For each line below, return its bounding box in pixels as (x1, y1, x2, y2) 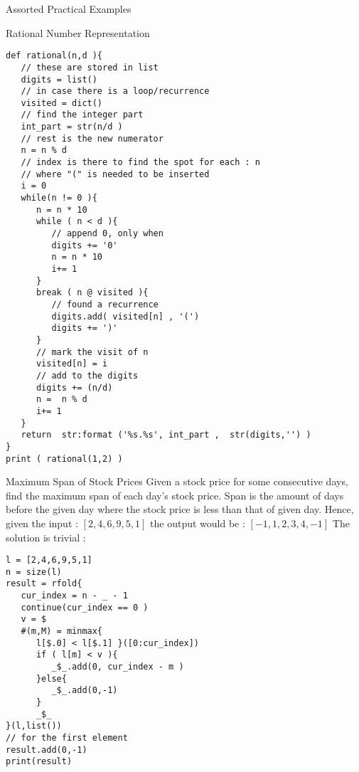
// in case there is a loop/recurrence (21, 86, 210, 97)
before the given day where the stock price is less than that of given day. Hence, (6, 502, 354, 517)
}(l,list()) (6, 721, 62, 731)
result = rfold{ (6, 578, 82, 589)
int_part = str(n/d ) (21, 122, 123, 132)
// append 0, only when (51, 228, 164, 239)
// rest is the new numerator (21, 133, 164, 144)
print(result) (6, 756, 73, 767)
